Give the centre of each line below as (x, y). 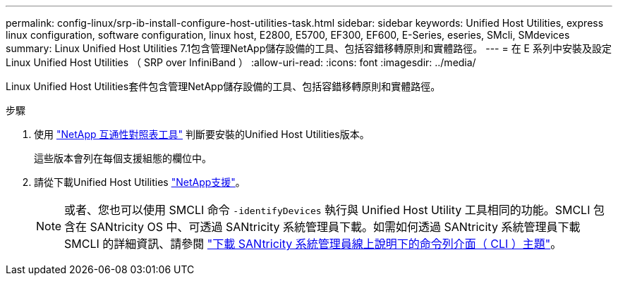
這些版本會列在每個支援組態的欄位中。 (123, 158)
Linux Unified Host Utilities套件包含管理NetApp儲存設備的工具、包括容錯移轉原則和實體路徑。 (223, 86)
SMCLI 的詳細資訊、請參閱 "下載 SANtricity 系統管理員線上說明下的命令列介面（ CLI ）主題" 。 (313, 244)
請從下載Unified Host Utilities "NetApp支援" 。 (140, 182)
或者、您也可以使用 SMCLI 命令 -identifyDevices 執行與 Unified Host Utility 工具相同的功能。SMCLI (327, 210)
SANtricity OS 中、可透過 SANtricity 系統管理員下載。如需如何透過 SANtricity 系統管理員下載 (335, 227)
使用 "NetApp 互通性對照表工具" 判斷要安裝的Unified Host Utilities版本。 (202, 134)
